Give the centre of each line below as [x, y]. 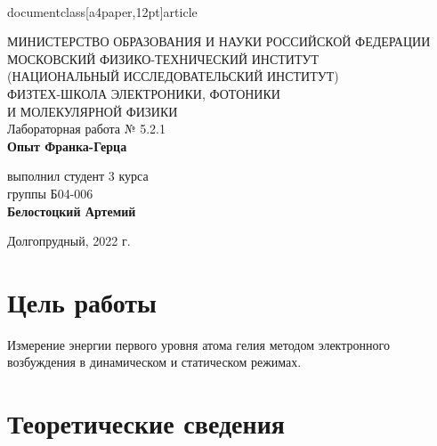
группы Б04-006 [50, 193]
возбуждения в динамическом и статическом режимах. [154, 362]
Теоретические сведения [146, 423]
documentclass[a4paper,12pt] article [102, 11]
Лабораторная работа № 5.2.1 [87, 129]
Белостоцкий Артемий [72, 211]
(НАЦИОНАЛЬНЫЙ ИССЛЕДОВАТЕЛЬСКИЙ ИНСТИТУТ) [173, 76]
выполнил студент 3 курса [78, 176]
